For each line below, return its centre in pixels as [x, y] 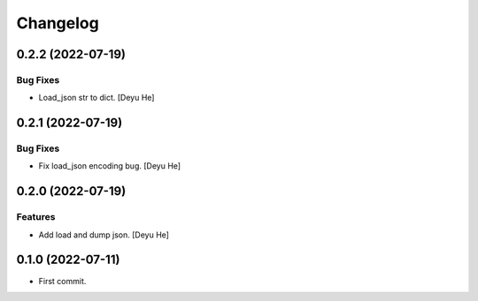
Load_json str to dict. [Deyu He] [96, 98]
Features [36, 217]
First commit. [62, 281]
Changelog [58, 23]
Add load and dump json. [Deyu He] [104, 235]
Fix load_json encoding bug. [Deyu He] [110, 166]
